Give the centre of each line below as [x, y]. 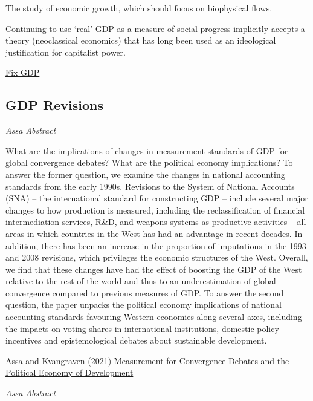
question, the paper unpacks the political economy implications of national [144, 305]
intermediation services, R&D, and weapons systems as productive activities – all [156, 222]
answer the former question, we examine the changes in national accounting [145, 174]
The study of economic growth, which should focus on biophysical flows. [139, 8]
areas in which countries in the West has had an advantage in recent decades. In [154, 233]
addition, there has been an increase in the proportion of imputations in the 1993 [156, 245]
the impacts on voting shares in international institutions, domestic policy [142, 328]
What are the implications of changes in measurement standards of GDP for [147, 150]
